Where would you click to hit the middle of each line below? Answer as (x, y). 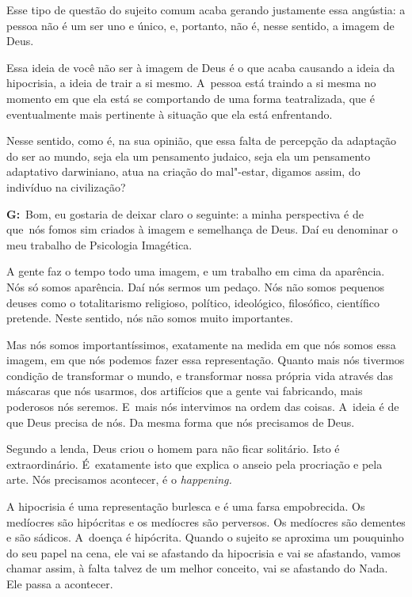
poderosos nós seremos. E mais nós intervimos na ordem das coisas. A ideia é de (203, 407)
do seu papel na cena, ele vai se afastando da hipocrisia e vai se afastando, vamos (204, 552)
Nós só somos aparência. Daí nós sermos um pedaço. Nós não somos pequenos (196, 286)
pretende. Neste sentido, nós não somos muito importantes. (150, 318)
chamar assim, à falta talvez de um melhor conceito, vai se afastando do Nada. (197, 568)
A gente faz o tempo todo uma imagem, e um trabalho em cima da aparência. (196, 271)
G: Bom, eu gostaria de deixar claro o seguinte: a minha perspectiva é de (185, 213)
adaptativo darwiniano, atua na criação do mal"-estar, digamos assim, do (183, 171)
